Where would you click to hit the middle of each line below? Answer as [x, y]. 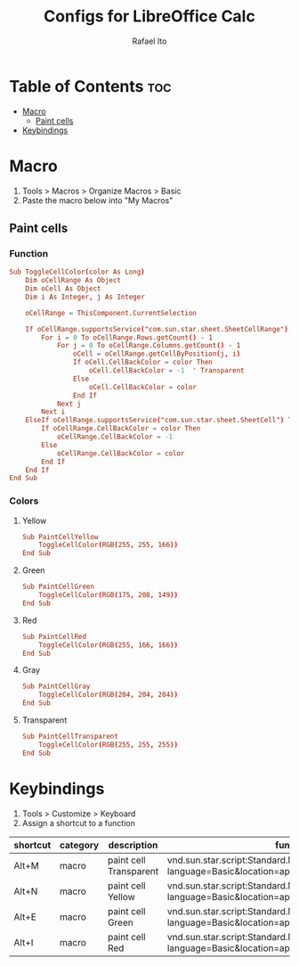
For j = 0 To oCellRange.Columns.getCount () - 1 [149, 346]
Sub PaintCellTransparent [70, 737]
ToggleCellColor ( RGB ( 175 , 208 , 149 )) [109, 595]
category [79, 845]
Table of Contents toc [90, 86]
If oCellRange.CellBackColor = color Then [121, 429]
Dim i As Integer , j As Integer [85, 297]
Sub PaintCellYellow [60, 536]
